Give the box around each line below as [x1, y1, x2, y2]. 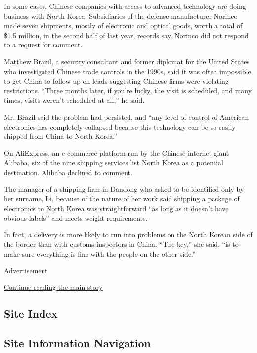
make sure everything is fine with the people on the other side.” [4, 249, 196, 259]
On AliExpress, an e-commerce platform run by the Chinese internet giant [4, 147, 229, 158]
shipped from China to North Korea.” [4, 131, 117, 141]
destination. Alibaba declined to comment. [4, 167, 132, 177]
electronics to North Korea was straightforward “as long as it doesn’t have [4, 203, 229, 213]
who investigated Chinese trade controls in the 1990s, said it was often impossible [4, 66, 251, 76]
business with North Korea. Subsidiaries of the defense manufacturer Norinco [4, 10, 238, 21]
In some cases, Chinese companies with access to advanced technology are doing [4, 1, 246, 11]
